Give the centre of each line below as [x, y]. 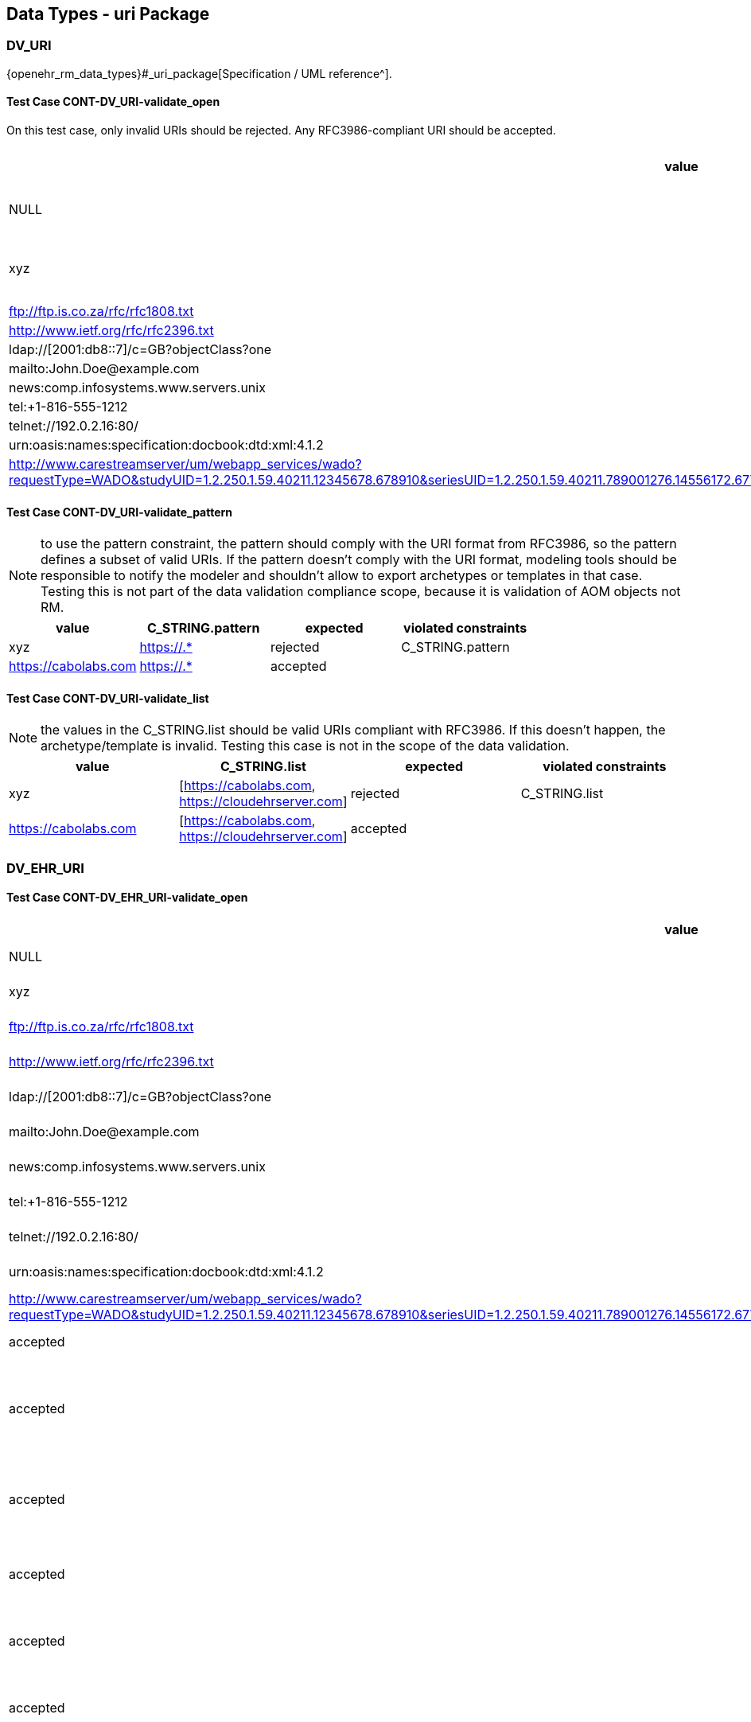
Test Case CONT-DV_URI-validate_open [113, 102]
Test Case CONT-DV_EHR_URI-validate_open [127, 898]
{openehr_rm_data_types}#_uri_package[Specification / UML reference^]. [199, 73]
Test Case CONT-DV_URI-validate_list [108, 698]
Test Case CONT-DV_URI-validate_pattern [120, 512]
